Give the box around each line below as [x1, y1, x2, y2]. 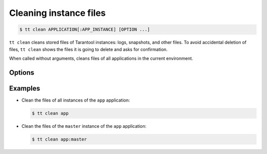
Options [9, 68, 35, 77]
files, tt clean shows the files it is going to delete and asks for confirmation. [9, 46, 168, 52]
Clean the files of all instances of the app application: [21, 97, 130, 103]
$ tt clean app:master [32, 136, 87, 142]
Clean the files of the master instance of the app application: [21, 123, 147, 129]
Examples [9, 84, 41, 93]
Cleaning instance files [9, 7, 106, 18]
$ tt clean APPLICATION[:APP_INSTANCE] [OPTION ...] [19, 27, 150, 32]
